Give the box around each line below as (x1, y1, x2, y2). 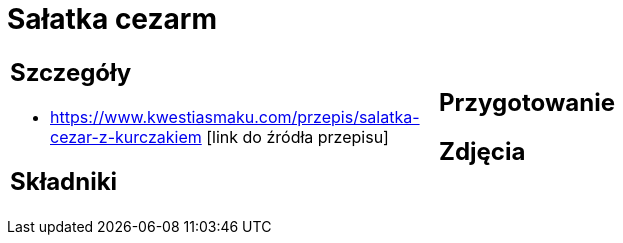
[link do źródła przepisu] (206, 126, 389, 147)
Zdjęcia (439, 136, 526, 166)
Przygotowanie (439, 87, 615, 117)
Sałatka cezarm (7, 2, 217, 36)
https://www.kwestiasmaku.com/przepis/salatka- (50, 106, 420, 127)
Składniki (10, 166, 118, 196)
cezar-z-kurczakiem (50, 126, 202, 147)
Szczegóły (10, 57, 132, 87)
